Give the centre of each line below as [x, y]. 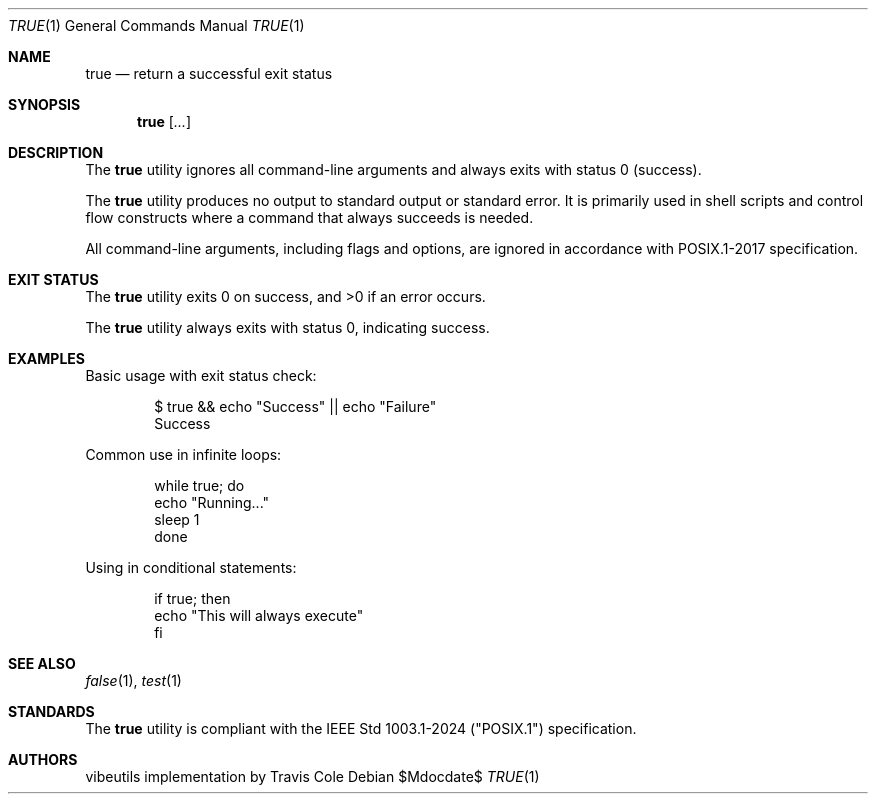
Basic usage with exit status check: [201, 375]
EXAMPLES [46, 358]
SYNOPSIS [44, 104]
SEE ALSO [42, 663]
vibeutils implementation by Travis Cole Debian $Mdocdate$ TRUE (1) [312, 776]
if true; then [192, 598]
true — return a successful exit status [209, 73]
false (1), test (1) [133, 680]
